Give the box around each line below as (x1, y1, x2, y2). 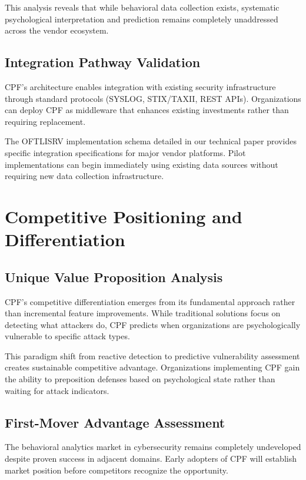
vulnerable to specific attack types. (5, 330, 130, 342)
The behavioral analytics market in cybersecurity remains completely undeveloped (5, 441, 301, 453)
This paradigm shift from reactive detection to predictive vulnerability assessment (5, 349, 300, 362)
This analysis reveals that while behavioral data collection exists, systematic (5, 1, 280, 13)
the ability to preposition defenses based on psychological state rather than (5, 373, 275, 385)
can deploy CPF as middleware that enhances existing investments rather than (5, 104, 289, 116)
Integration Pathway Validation (5, 53, 201, 71)
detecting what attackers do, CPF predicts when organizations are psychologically (5, 318, 301, 330)
